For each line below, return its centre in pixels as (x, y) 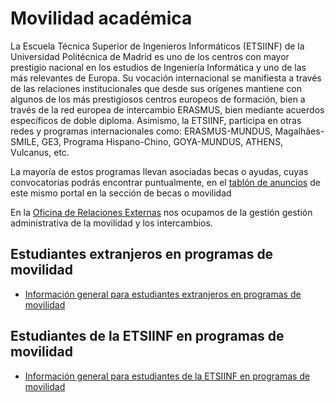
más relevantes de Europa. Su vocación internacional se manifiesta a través (166, 78)
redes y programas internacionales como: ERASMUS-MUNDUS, (141, 131)
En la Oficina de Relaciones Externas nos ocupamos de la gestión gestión (161, 212)
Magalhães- (299, 131)
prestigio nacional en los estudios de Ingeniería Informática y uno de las (158, 67)
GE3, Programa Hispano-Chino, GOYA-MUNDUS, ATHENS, (162, 141)
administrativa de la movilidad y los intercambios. (111, 223)
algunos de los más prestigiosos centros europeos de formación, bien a (158, 99)
